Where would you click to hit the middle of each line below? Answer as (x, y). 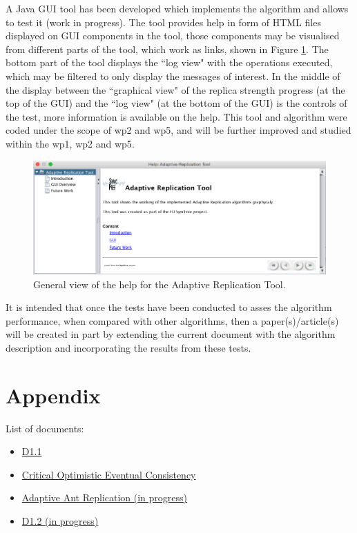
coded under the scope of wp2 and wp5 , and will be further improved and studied (178, 130)
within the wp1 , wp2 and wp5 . (70, 143)
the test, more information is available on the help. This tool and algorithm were (176, 116)
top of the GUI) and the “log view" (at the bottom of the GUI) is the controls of (176, 103)
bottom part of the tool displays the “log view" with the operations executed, (169, 62)
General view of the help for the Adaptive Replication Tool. (160, 284)
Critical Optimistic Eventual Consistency (109, 474)
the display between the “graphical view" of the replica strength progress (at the (175, 89)
